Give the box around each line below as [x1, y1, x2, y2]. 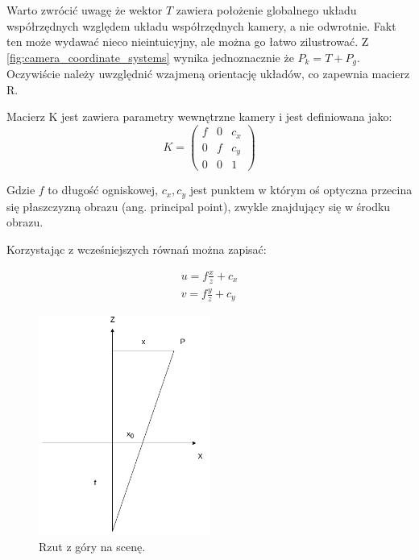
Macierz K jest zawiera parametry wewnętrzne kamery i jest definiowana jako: [6, 108, 392, 125]
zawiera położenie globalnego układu [176, 2, 357, 18]
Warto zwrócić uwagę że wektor [6, 2, 163, 18]
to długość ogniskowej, [48, 181, 158, 198]
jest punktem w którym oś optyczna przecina [189, 181, 413, 198]
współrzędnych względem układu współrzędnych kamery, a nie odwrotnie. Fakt [6, 17, 396, 34]
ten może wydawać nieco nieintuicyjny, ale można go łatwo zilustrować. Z [6, 33, 369, 50]
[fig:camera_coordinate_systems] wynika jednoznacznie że [6, 48, 294, 65]
